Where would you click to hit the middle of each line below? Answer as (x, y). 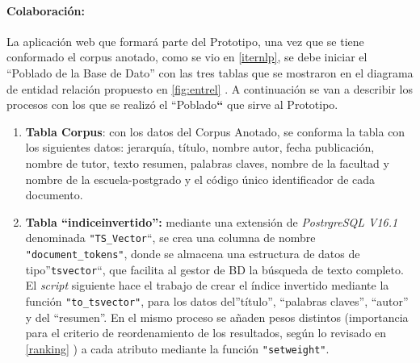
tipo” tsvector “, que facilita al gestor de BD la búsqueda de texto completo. (214, 269)
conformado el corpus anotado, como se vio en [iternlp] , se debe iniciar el (187, 57)
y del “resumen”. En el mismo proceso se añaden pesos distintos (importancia (217, 317)
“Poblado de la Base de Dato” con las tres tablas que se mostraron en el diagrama (210, 72)
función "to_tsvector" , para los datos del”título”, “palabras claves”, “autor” (217, 300)
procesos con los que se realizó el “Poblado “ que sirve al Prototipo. (172, 104)
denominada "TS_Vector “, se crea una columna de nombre (170, 238)
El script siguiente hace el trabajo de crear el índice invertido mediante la (207, 285)
